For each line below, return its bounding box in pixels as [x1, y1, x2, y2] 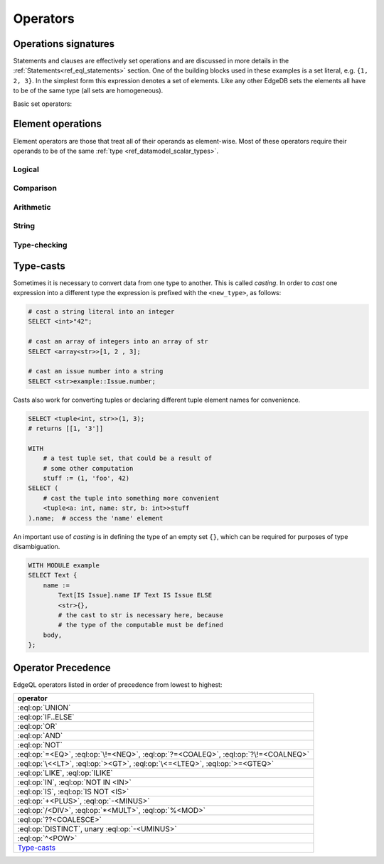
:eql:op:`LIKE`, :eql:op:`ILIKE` [17, 768, 113, 778]
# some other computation [43, 464, 134, 472]
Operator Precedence [13, 661, 111, 673]
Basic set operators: [13, 100, 73, 108]
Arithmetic [13, 202, 51, 212]
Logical [13, 164, 39, 174]
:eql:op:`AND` [17, 731, 63, 740]
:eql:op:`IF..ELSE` [17, 712, 75, 722]
